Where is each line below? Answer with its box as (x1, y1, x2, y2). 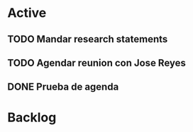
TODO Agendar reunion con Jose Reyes (7, 56, 187, 68)
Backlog (7, 109, 57, 125)
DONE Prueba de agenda (7, 81, 119, 93)
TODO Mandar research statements (7, 33, 168, 45)
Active (7, 5, 47, 21)
